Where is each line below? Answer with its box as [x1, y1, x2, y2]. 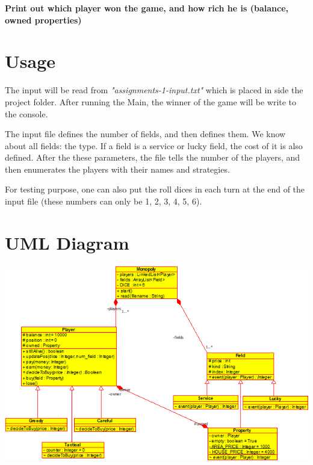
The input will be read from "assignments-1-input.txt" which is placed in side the [5, 84, 303, 96]
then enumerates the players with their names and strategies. [5, 162, 230, 175]
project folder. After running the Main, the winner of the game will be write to [5, 95, 297, 108]
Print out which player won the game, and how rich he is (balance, [5, 2, 288, 14]
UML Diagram [5, 230, 129, 254]
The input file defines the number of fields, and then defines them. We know [5, 128, 286, 140]
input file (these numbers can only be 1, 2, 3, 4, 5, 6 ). [5, 195, 202, 208]
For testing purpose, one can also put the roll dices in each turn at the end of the [5, 183, 305, 196]
